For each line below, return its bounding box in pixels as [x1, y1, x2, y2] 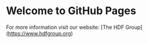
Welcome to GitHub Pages [6, 4, 136, 18]
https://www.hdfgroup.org [8, 29, 72, 37]
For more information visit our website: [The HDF [6, 24, 125, 31]
